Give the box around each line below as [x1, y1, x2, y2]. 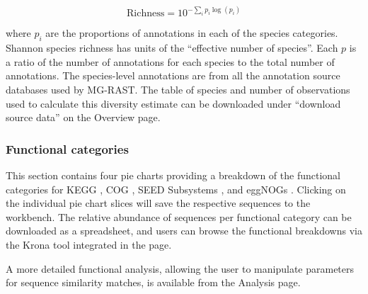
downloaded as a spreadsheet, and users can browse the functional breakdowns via [6, 223, 362, 238]
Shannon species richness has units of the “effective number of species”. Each [6, 40, 338, 55]
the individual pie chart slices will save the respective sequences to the [6, 196, 311, 210]
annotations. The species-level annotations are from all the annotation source [6, 68, 340, 83]
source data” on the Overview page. [6, 110, 161, 125]
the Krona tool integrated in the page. [6, 237, 172, 251]
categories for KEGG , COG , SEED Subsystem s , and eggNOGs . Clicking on [6, 181, 346, 196]
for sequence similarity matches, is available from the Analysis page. [6, 275, 301, 290]
